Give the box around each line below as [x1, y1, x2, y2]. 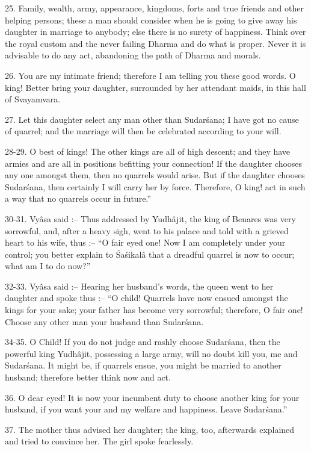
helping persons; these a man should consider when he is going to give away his [5, 13, 297, 26]
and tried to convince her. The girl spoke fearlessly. [5, 435, 194, 447]
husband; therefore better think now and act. [5, 371, 171, 384]
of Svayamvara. [5, 93, 61, 105]
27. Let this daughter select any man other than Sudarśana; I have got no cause [5, 113, 299, 125]
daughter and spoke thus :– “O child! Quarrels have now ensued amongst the [5, 291, 288, 304]
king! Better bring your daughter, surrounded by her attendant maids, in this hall [5, 81, 306, 93]
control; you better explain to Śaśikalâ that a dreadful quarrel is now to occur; [5, 247, 295, 260]
